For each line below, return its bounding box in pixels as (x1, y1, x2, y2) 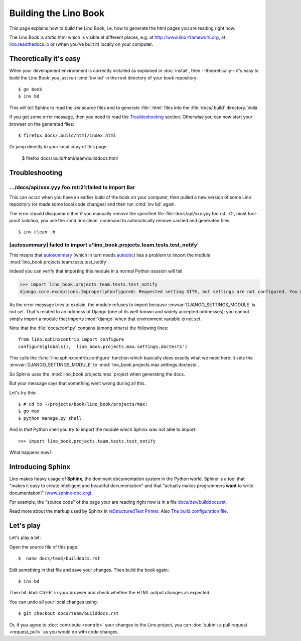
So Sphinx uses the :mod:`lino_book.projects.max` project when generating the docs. (9, 371, 185, 377)
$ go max (18, 408, 40, 414)
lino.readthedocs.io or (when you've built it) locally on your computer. (9, 41, 153, 47)
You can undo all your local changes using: (9, 599, 98, 605)
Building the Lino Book (9, 8, 105, 19)
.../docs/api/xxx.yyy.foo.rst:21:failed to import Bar (9, 184, 135, 191)
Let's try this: (9, 390, 37, 396)
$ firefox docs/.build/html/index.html (18, 132, 116, 138)
